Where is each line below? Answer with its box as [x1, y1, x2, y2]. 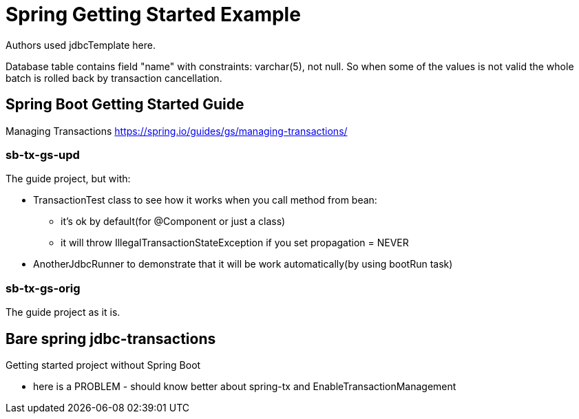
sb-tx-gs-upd [6, 147, 80, 162]
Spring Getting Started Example [6, 3, 301, 26]
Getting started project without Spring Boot [6, 358, 201, 371]
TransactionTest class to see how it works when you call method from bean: [33, 194, 377, 206]
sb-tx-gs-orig [6, 281, 81, 295]
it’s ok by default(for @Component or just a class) [61, 215, 286, 228]
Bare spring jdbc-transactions [6, 330, 216, 347]
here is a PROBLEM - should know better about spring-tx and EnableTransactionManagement [33, 380, 456, 392]
